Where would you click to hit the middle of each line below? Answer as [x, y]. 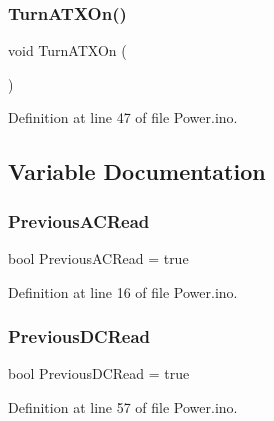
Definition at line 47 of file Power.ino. [123, 117]
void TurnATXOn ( [67, 50]
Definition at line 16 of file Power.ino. [123, 291]
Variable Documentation [137, 171]
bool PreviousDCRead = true [99, 373]
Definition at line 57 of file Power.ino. [123, 407]
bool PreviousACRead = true [98, 258]
